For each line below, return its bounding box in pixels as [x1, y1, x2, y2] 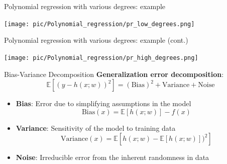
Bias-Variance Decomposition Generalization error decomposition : [4, 68, 224, 79]
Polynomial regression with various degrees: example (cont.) [4, 35, 188, 45]
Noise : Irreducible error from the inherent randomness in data [16, 152, 209, 162]
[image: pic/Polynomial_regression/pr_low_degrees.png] [4, 20, 195, 28]
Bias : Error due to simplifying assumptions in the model [16, 98, 191, 109]
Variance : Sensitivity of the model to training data [16, 122, 176, 133]
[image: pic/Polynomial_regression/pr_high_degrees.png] [4, 54, 198, 61]
